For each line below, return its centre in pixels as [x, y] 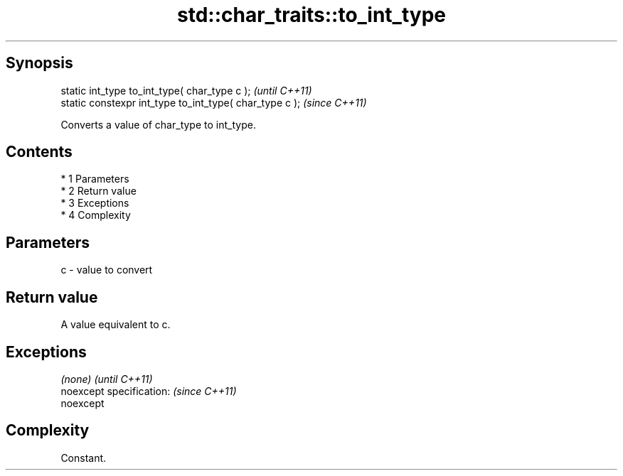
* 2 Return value [98, 191]
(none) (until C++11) [107, 379]
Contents [39, 152]
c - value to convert [107, 270]
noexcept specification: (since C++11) [149, 391]
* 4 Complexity [96, 215]
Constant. [84, 458]
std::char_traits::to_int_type [311, 15]
